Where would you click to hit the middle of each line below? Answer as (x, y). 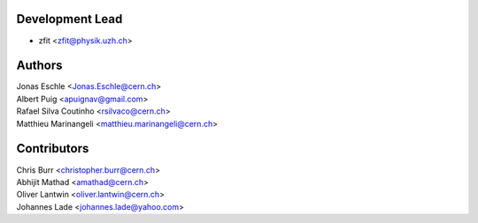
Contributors (53, 149)
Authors (39, 66)
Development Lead (69, 19)
